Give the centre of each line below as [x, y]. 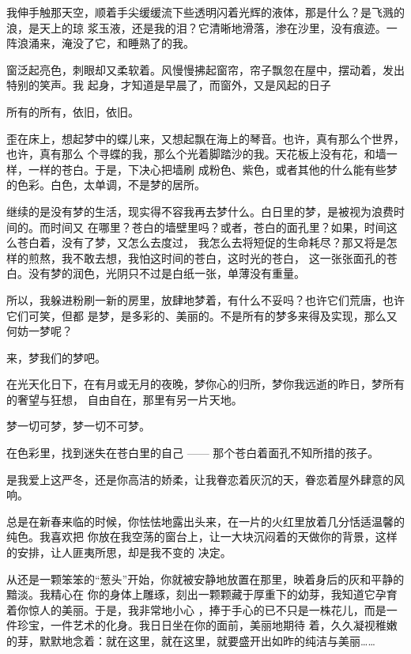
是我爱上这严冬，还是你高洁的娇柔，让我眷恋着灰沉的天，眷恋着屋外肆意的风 [205, 479]
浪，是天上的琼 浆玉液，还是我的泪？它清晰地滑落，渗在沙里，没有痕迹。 [196, 27]
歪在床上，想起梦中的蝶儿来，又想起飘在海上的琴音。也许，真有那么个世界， [205, 138]
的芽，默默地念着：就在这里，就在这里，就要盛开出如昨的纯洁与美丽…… [191, 641]
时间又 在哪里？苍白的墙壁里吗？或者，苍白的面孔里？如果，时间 [218, 227]
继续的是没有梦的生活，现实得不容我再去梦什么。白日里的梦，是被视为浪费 [200, 211]
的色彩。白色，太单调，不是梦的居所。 [106, 185]
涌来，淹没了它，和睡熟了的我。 [111, 43]
